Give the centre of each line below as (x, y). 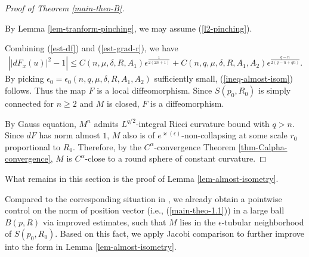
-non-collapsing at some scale (234, 135)
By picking (24, 78)
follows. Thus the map (45, 90)
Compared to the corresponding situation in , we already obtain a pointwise (143, 198)
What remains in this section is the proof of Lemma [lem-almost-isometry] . (142, 179)
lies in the (198, 222)
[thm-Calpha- (263, 146)
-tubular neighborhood (263, 222)
